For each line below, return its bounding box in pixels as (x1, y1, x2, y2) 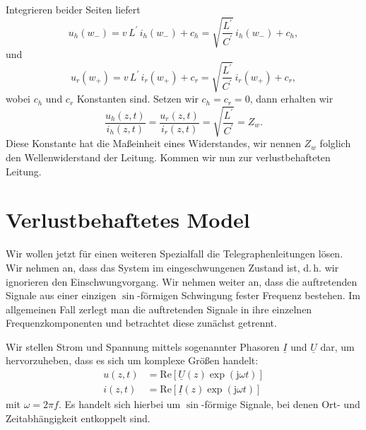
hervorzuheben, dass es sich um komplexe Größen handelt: (6, 353, 259, 368)
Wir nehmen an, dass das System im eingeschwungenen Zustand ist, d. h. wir (6, 260, 339, 274)
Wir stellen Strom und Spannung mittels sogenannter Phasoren (6, 339, 280, 354)
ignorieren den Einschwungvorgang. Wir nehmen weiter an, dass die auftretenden (6, 274, 358, 289)
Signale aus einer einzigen (6, 288, 117, 303)
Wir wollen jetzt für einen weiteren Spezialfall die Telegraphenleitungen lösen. (6, 246, 343, 261)
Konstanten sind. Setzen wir (76, 91, 199, 106)
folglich (319, 136, 351, 151)
